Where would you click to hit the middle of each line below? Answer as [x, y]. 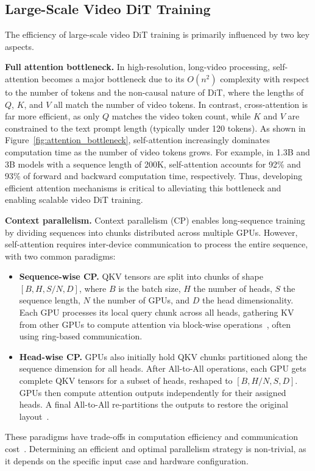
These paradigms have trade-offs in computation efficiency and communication [151, 437]
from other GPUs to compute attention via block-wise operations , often [155, 324]
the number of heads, [233, 288]
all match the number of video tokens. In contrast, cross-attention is [181, 104]
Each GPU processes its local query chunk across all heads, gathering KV [157, 312]
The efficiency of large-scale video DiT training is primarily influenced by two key [157, 34]
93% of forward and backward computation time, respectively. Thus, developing [154, 176]
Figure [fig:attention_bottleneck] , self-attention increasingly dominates [137, 140]
